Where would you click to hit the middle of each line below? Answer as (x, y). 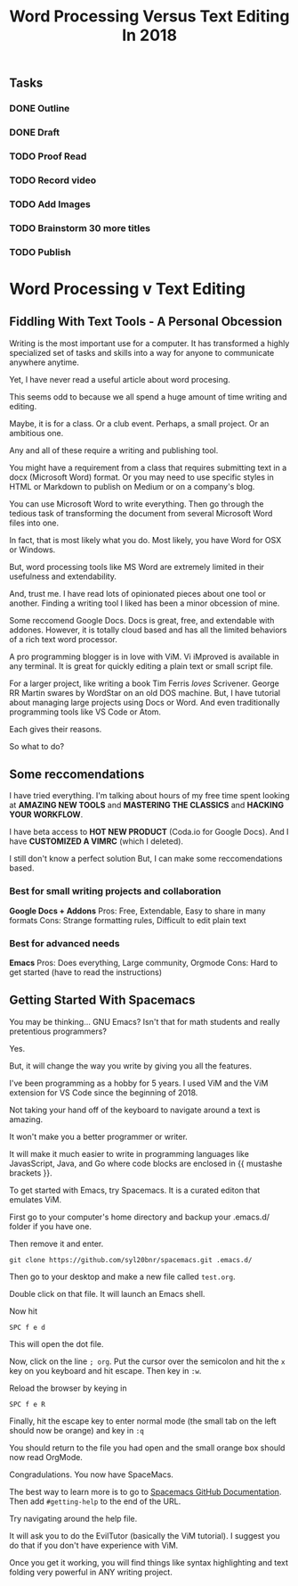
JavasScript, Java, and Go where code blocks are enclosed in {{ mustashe (146, 1163)
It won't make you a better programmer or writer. (99, 1136)
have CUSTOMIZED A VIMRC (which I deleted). (97, 841)
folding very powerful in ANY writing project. (91, 1572)
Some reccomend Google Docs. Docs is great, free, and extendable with (142, 620)
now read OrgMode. (46, 1457)
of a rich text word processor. (63, 639)
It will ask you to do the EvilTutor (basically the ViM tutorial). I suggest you (145, 1535)
